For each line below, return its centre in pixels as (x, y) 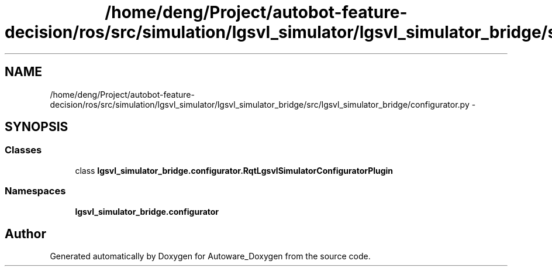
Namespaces (35, 191)
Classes (23, 150)
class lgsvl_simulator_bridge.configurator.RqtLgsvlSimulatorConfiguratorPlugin (234, 170)
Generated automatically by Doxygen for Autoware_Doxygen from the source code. (210, 256)
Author (25, 234)
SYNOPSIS (37, 127)
